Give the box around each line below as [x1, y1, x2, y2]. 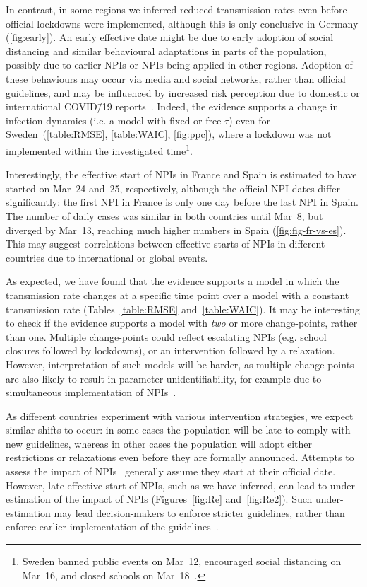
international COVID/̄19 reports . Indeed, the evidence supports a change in [6, 99, 339, 114]
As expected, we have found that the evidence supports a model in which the [6, 274, 339, 289]
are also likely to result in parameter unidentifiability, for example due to [6, 371, 322, 385]
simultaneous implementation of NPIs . [6, 385, 176, 400]
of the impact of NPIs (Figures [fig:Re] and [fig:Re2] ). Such [54, 492, 313, 506]
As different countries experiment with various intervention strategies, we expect [6, 408, 354, 423]
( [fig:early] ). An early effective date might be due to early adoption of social [6, 30, 334, 45]
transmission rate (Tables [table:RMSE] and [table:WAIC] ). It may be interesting [6, 301, 360, 316]
